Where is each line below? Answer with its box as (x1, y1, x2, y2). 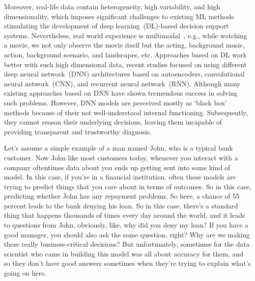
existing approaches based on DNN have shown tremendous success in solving (4, 88, 238, 98)
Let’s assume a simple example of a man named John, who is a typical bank (4, 143, 233, 153)
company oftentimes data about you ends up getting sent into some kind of (4, 162, 230, 172)
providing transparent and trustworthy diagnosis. (4, 126, 152, 136)
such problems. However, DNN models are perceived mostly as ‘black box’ (4, 97, 227, 107)
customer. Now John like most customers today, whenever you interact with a (4, 152, 238, 162)
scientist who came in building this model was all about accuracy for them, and (4, 248, 244, 258)
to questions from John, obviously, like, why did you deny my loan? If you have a (4, 220, 249, 230)
